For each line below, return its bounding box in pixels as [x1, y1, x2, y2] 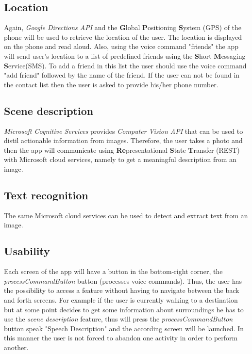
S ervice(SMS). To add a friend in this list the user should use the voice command [4, 60, 247, 70]
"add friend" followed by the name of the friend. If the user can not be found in [4, 70, 240, 80]
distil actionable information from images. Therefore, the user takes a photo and [4, 135, 243, 145]
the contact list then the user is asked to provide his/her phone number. [4, 79, 218, 89]
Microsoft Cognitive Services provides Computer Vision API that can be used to [4, 126, 243, 136]
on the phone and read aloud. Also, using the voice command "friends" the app [4, 41, 238, 51]
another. [4, 342, 29, 352]
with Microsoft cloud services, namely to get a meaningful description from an [4, 154, 236, 164]
